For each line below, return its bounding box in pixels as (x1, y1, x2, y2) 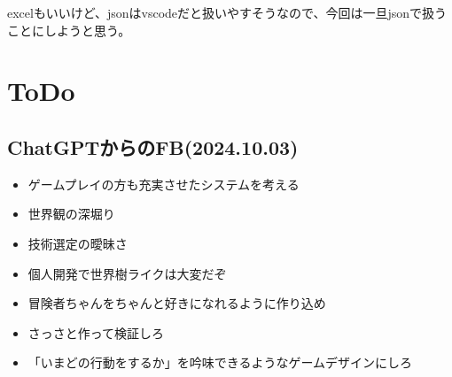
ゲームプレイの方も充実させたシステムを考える (27, 174, 300, 193)
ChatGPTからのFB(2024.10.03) (7, 133, 299, 160)
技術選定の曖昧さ (27, 234, 128, 252)
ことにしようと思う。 (7, 20, 131, 39)
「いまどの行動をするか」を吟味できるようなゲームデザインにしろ (27, 353, 413, 372)
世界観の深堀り (27, 204, 115, 223)
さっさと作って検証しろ (27, 323, 165, 342)
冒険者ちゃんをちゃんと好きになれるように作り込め (27, 294, 326, 312)
